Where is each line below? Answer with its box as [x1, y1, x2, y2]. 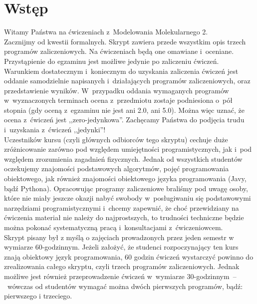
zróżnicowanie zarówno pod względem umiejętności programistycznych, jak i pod [4, 144, 252, 154]
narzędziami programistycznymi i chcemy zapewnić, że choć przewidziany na [4, 202, 239, 213]
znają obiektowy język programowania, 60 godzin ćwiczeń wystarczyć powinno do [4, 251, 254, 262]
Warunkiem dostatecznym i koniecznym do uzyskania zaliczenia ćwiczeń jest [4, 65, 239, 76]
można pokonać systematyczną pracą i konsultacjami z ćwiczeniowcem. [4, 222, 223, 232]
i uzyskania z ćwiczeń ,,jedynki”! [4, 124, 106, 135]
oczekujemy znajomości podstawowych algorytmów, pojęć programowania [4, 163, 229, 174]
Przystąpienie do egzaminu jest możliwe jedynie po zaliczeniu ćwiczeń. [4, 55, 219, 66]
